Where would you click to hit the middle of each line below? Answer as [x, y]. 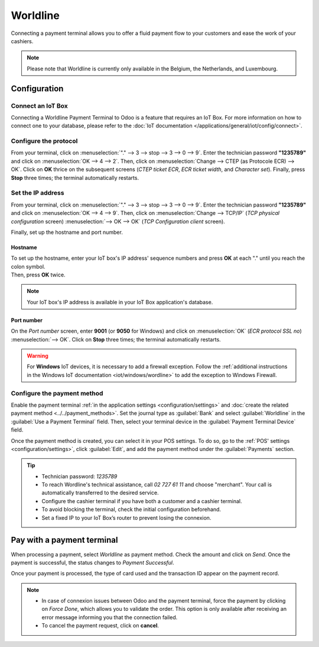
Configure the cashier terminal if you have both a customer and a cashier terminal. [142, 501]
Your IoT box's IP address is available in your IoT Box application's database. [120, 302]
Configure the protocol [44, 141]
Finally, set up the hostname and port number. [67, 232]
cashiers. [22, 41]
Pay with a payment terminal [64, 540]
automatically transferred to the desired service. [100, 493]
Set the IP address [38, 193]
